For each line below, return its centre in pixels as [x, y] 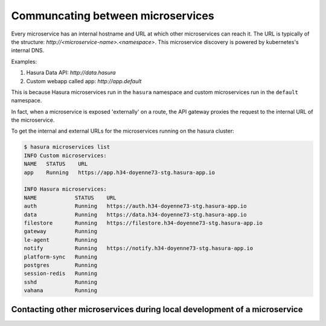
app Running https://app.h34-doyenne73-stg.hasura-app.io [120, 172]
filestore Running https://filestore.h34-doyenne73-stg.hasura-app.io [143, 223]
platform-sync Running [61, 257]
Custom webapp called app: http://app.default [84, 81]
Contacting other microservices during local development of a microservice [157, 309]
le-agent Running [61, 240]
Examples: [24, 61]
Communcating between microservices [113, 16]
